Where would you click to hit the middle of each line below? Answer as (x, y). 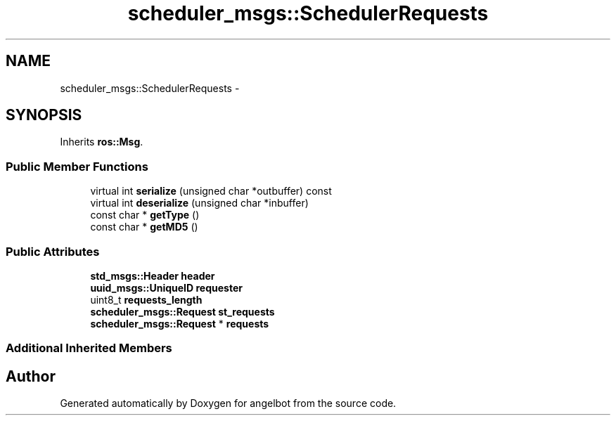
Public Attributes (53, 251)
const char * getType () (145, 215)
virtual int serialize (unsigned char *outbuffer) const (211, 191)
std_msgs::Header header (153, 276)
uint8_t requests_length (146, 299)
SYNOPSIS (44, 115)
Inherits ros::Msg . (102, 142)
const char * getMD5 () (144, 227)
